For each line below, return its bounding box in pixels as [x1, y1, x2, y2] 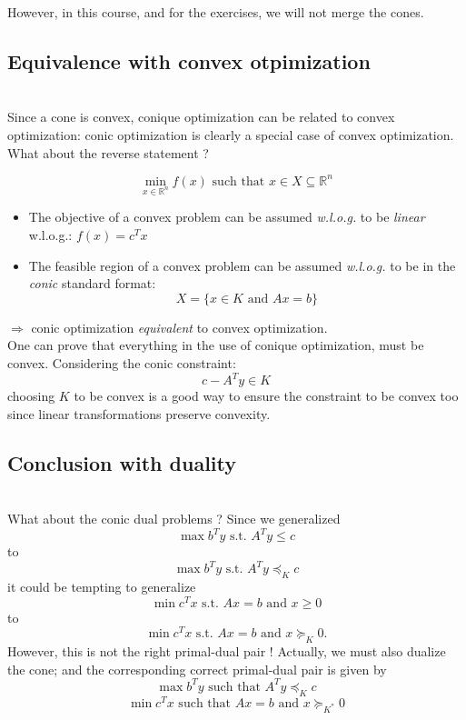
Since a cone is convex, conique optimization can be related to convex [7, 107, 395, 126]
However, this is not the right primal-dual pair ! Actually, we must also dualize [7, 642, 446, 661]
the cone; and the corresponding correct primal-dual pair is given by [7, 659, 387, 678]
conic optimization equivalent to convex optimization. [31, 317, 328, 336]
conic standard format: [28, 274, 156, 293]
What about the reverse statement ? [7, 143, 209, 162]
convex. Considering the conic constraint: [7, 354, 236, 373]
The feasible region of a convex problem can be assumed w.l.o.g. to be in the [28, 255, 456, 275]
